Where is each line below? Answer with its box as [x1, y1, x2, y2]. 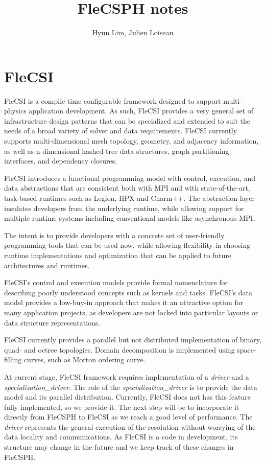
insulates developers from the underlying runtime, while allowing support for [4, 202, 244, 213]
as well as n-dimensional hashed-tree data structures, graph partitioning [4, 145, 229, 156]
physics [4, 105, 27, 116]
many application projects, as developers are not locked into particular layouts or [4, 307, 258, 317]
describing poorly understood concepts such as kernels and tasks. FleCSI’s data [4, 287, 252, 297]
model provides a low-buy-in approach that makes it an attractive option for [4, 297, 244, 308]
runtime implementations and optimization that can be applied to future [4, 249, 232, 260]
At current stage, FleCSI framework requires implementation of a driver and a [4, 371, 249, 382]
